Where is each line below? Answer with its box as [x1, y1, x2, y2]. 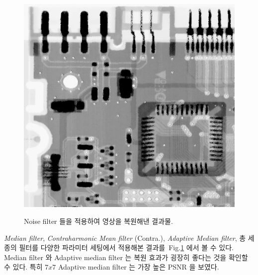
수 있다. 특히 [4, 262, 43, 272]
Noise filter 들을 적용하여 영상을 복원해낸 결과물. [24, 215, 173, 226]
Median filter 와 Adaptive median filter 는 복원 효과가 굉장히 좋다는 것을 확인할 [4, 252, 248, 262]
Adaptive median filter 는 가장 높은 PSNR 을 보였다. [58, 262, 219, 272]
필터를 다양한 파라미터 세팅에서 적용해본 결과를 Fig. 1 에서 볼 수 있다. [19, 242, 234, 253]
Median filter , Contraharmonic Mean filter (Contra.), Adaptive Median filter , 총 [4, 232, 246, 243]
